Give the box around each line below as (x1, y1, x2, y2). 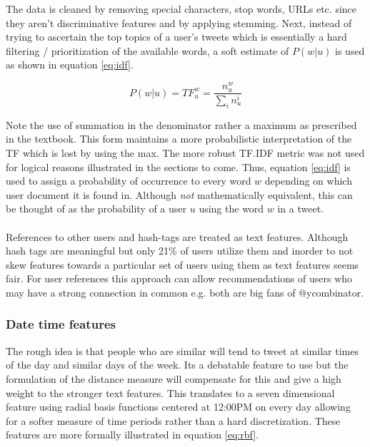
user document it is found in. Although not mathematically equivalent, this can (6, 187, 353, 202)
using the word (199, 201, 264, 216)
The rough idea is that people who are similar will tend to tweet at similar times (6, 343, 359, 358)
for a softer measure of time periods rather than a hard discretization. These (6, 413, 341, 428)
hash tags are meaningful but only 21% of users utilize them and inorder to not (6, 243, 354, 258)
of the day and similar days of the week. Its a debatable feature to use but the (6, 357, 349, 372)
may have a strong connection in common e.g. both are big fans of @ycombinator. (6, 284, 364, 299)
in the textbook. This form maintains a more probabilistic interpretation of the (6, 131, 352, 146)
